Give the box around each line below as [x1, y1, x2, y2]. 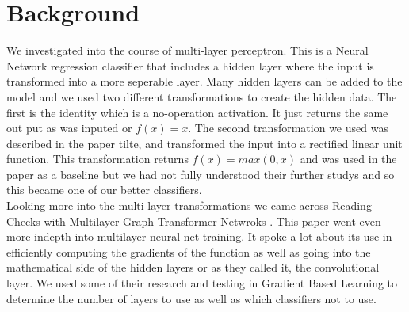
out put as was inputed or [6, 120, 132, 136]
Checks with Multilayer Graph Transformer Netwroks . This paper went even [6, 212, 381, 229]
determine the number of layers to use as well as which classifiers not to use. [6, 290, 377, 306]
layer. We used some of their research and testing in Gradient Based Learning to [6, 275, 398, 291]
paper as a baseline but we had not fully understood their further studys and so [6, 166, 395, 182]
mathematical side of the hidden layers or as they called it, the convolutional [6, 259, 380, 276]
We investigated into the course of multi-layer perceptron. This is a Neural [6, 42, 369, 59]
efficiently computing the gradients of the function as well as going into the [6, 243, 371, 260]
